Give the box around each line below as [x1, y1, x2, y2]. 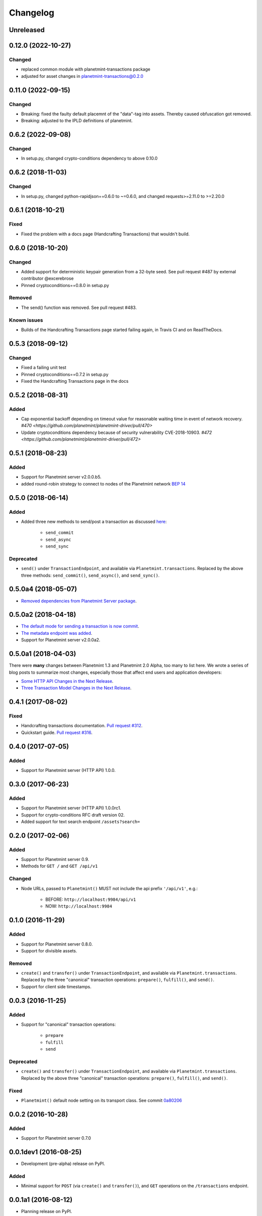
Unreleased [9, 26, 45, 34]
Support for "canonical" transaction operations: [21, 1021, 116, 1027]
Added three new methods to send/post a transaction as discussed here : [21, 519, 167, 524]
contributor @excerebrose [21, 275, 74, 282]
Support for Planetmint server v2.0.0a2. [21, 637, 100, 643]
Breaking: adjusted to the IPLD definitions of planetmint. [21, 118, 133, 124]
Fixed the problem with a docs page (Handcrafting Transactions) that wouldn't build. [21, 231, 190, 237]
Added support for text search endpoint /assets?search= [21, 819, 140, 824]
